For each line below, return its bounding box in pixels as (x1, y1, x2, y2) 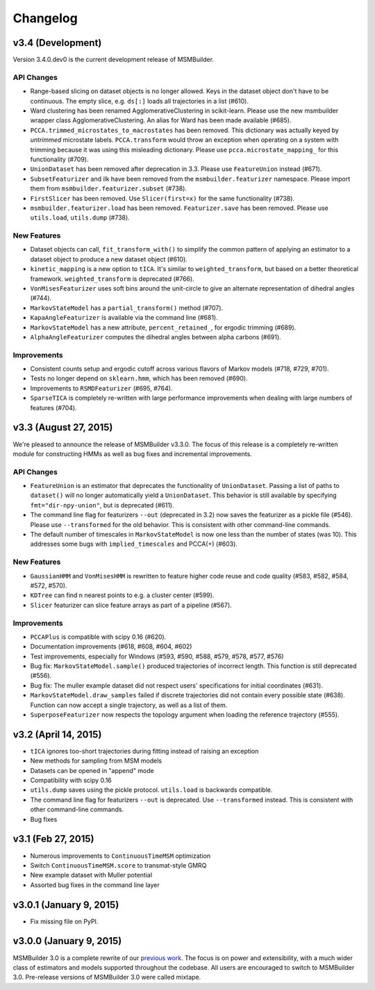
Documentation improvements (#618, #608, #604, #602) (30, 642, 192, 651)
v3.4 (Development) (12, 37, 102, 49)
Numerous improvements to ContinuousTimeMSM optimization (30, 852, 211, 860)
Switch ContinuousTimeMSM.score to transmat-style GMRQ (30, 861, 207, 869)
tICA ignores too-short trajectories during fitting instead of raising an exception (30, 747, 259, 755)
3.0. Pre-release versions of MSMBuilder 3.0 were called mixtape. (12, 973, 201, 982)
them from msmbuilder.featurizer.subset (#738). (30, 184, 187, 193)
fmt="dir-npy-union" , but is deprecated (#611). (30, 501, 175, 509)
